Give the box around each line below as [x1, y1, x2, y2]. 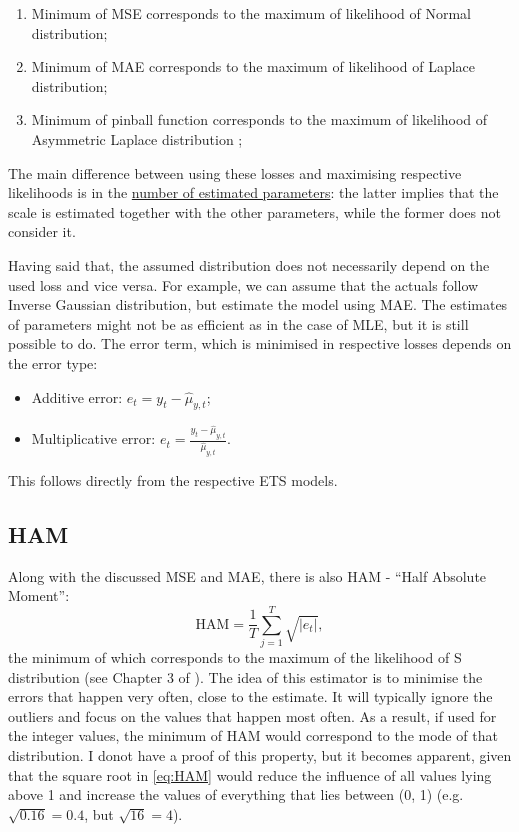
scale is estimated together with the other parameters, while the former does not [8, 201, 501, 222]
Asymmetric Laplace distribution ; [31, 128, 243, 149]
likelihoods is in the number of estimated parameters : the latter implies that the [8, 182, 499, 203]
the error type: [8, 352, 98, 373]
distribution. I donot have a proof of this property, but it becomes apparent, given [8, 745, 512, 766]
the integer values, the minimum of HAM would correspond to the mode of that [8, 725, 498, 746]
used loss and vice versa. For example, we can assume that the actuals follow [8, 274, 479, 295]
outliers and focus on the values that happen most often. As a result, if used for [8, 705, 497, 726]
